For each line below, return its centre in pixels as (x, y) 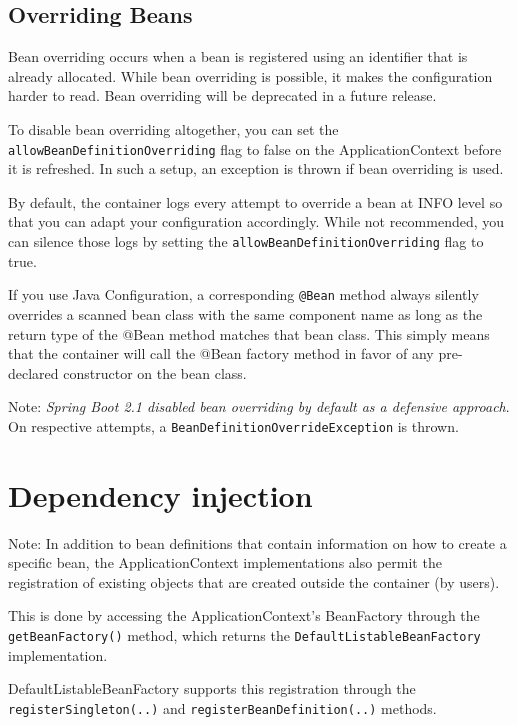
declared (33, 372)
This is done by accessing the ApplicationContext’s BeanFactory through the (244, 615)
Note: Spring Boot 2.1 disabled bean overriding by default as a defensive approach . (259, 406)
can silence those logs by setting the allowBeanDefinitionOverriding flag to (246, 241)
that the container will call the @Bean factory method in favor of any (221, 353)
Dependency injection (160, 494)
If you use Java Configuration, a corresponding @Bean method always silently (243, 294)
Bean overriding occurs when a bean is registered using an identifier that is (238, 56)
